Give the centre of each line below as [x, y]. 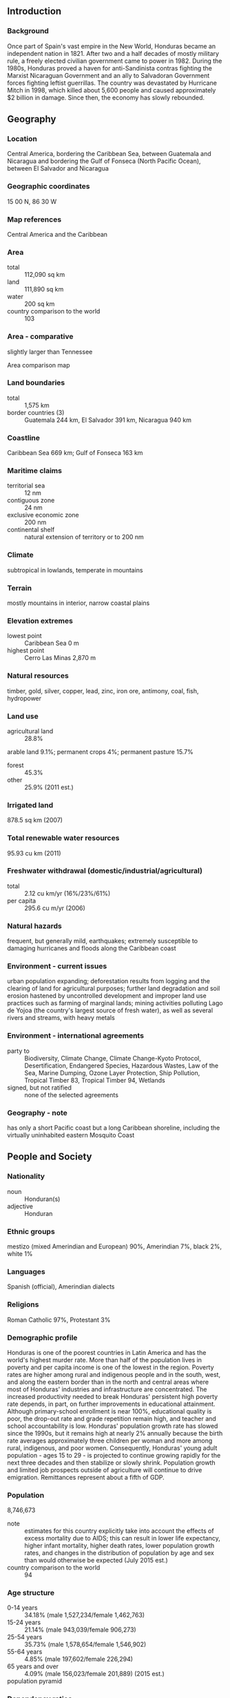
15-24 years [24, 1623]
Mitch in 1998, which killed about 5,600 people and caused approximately [112, 90]
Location [22, 139]
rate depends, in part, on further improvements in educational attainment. [111, 1404]
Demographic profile [42, 1338]
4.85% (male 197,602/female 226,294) [79, 1659]
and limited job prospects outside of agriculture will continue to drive [105, 1469]
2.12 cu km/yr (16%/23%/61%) [67, 893]
